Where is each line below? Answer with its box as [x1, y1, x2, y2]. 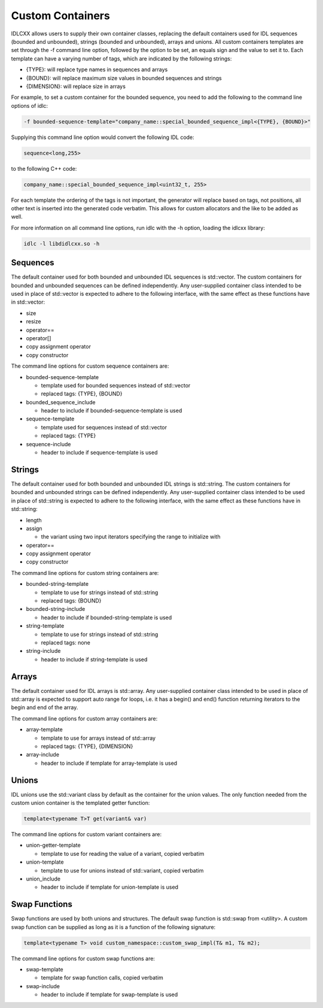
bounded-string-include [26, 606, 86, 613]
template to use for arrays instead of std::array [41, 734, 156, 741]
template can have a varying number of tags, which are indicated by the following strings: [11, 55, 232, 62]
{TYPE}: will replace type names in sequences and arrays [26, 66, 168, 73]
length [26, 516, 42, 523]
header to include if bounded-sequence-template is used [41, 407, 182, 414]
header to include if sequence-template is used [41, 449, 158, 456]
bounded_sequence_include [26, 398, 96, 405]
